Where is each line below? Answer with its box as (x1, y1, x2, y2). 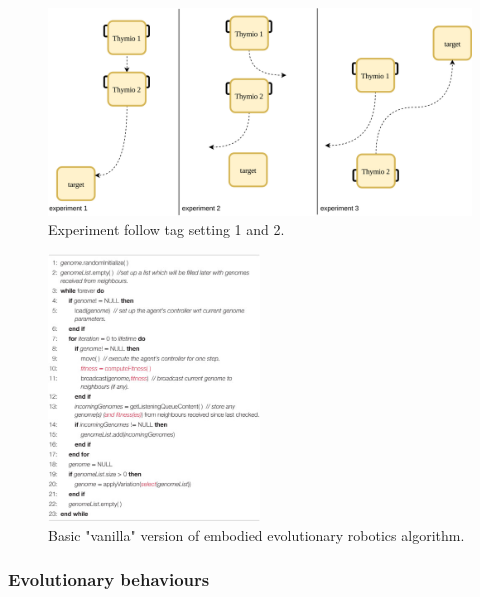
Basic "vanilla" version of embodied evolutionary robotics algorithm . (48, 524, 465, 545)
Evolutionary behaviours (8, 567, 210, 592)
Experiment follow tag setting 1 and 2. (48, 219, 285, 240)
